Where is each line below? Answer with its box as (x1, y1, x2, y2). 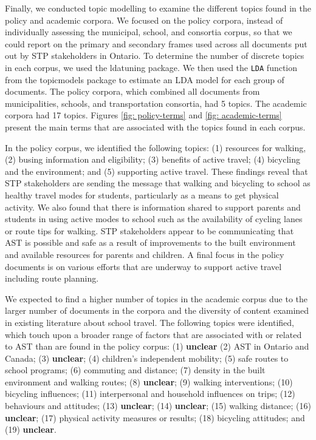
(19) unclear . (5, 423, 57, 436)
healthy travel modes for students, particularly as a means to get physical (5, 188, 279, 201)
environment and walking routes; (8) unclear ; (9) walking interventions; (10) (5, 375, 293, 388)
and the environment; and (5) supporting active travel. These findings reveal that (5, 164, 308, 177)
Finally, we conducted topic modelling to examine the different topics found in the (5, 2, 311, 14)
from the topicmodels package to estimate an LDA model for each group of (5, 73, 284, 86)
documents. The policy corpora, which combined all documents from (5, 85, 260, 98)
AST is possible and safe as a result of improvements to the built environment (5, 236, 296, 249)
